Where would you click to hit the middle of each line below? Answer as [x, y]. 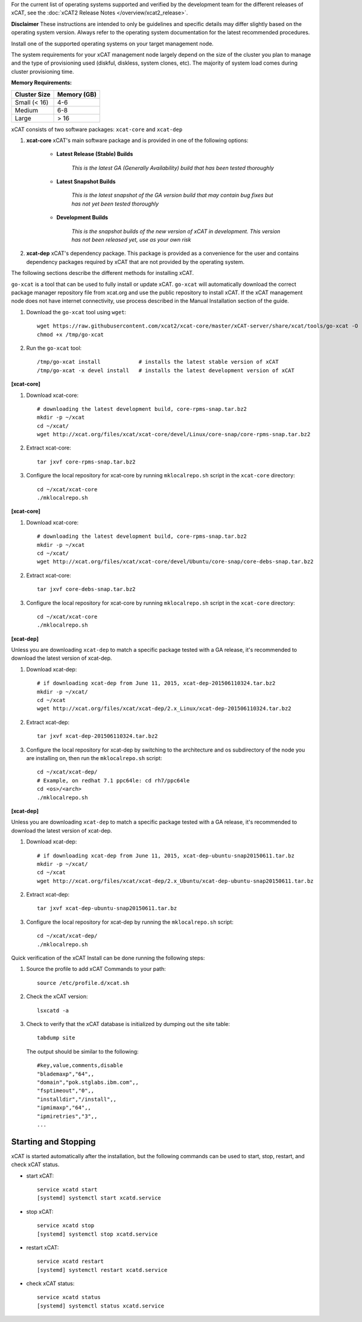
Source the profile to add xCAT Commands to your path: [96, 969]
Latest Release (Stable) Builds [95, 154]
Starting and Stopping [53, 1142]
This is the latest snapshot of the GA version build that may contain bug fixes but [173, 195]
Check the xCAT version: [57, 996]
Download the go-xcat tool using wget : [76, 312]
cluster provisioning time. [43, 71]
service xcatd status [69, 1297]
